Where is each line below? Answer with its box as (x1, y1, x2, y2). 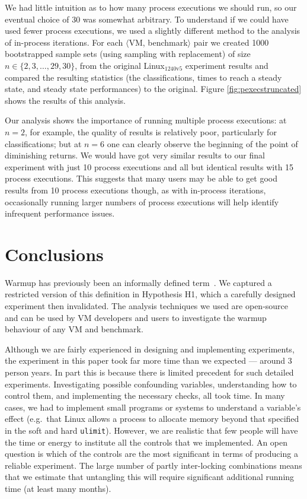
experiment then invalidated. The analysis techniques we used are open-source (5, 300, 289, 312)
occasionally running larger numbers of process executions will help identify (5, 195, 279, 208)
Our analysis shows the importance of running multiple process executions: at (5, 114, 287, 126)
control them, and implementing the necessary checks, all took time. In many (5, 389, 285, 402)
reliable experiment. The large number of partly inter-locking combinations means (5, 459, 302, 471)
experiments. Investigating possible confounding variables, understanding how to (5, 377, 297, 390)
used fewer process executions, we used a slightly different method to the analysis (5, 24, 300, 37)
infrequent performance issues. (5, 207, 115, 220)
